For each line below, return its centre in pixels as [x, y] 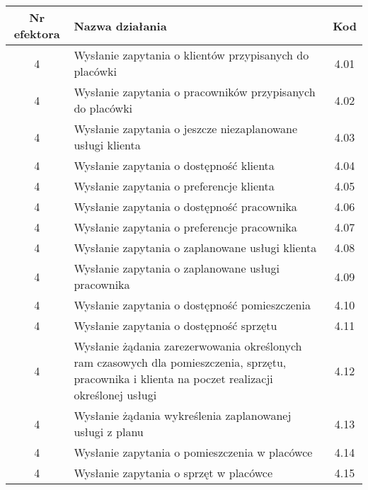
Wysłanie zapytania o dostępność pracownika [185, 206]
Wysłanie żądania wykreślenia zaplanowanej [183, 415]
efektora [37, 34]
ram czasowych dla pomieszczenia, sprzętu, [180, 362]
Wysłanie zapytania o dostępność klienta [174, 165]
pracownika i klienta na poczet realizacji [173, 378]
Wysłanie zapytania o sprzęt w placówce [173, 473]
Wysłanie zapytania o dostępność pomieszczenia [192, 305]
